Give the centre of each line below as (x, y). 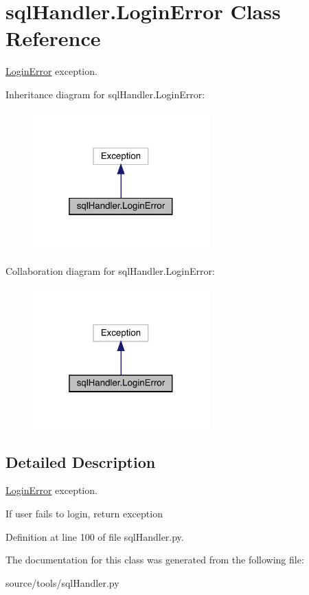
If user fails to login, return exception (84, 513)
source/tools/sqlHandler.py (62, 582)
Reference (53, 38)
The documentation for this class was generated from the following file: (155, 560)
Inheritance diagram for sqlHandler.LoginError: (105, 94)
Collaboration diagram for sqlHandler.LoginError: (110, 271)
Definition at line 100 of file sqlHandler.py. (95, 536)
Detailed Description (81, 461)
